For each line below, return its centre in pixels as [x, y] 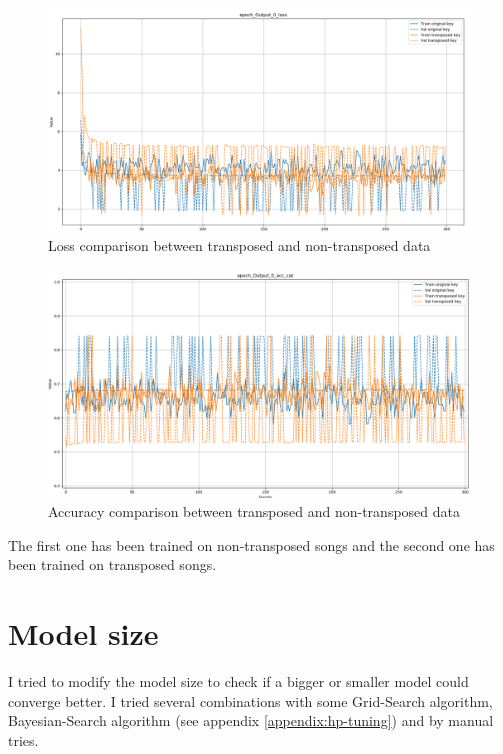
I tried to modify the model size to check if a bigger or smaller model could [238, 681]
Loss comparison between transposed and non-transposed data [239, 245]
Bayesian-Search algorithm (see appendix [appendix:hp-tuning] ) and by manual [251, 720]
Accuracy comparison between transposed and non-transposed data [254, 511]
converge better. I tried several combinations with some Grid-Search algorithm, [250, 700]
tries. [23, 739]
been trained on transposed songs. [112, 564]
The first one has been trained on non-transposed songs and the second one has [251, 544]
